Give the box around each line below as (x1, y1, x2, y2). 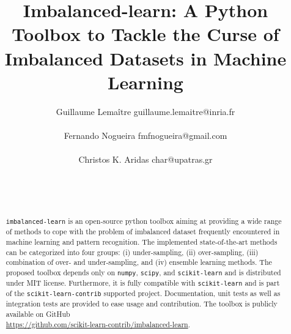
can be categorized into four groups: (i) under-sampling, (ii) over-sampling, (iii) (6, 247, 259, 257)
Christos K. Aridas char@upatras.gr (78, 153, 213, 166)
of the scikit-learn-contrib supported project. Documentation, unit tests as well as (6, 288, 281, 299)
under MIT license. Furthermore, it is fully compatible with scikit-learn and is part (6, 278, 280, 288)
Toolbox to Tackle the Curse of (12, 21, 279, 46)
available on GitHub (6, 309, 70, 319)
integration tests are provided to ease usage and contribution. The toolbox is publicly (6, 299, 278, 309)
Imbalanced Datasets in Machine (4, 45, 287, 70)
